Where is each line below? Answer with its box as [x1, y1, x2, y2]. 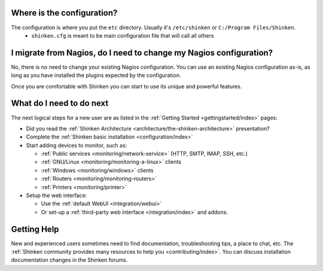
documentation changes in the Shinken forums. [11, 257, 128, 264]
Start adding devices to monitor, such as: [26, 141, 127, 149]
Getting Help [11, 224, 59, 234]
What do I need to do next [11, 98, 109, 109]
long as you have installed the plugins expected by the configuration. [11, 72, 181, 79]
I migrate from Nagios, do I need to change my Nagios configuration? [11, 48, 273, 58]
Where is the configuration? [11, 8, 118, 18]
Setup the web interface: [26, 192, 87, 199]
